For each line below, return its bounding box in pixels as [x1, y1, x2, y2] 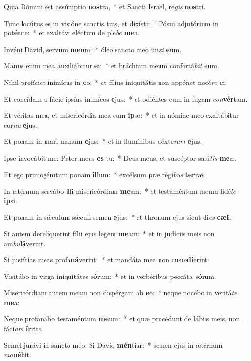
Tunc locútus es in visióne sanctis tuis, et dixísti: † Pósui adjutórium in [4, 18, 219, 28]
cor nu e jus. [4, 119, 37, 130]
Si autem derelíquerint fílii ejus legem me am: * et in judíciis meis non [4, 228, 215, 238]
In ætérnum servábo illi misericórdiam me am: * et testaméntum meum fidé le [4, 186, 236, 196]
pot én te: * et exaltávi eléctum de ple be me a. [4, 28, 140, 38]
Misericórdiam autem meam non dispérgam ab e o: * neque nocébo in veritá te [4, 287, 237, 298]
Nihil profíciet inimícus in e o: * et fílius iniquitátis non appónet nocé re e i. [4, 77, 227, 87]
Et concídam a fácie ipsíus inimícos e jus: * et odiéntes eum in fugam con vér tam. [4, 93, 248, 104]
